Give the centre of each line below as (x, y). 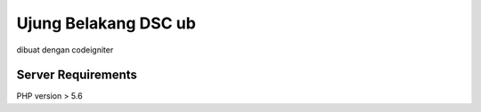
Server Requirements (77, 75)
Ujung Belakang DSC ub (106, 23)
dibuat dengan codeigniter (65, 50)
